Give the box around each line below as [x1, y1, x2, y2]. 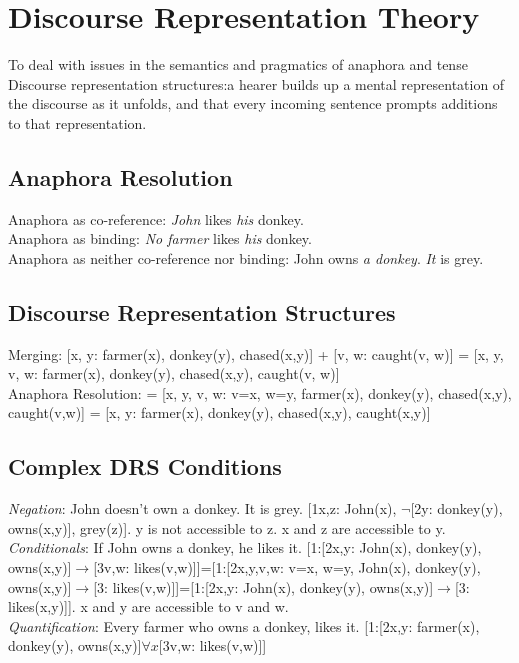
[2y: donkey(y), [410, 498, 503, 519]
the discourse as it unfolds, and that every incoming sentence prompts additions [8, 93, 498, 114]
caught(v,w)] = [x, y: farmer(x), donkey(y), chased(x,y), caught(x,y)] [8, 402, 431, 423]
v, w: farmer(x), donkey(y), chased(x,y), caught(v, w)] [8, 363, 340, 384]
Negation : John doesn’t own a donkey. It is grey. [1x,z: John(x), [8, 498, 397, 519]
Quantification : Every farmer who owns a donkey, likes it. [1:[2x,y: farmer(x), [8, 615, 480, 636]
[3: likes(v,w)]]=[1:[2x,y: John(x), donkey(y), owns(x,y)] [93, 576, 434, 597]
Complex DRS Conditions [8, 451, 282, 482]
